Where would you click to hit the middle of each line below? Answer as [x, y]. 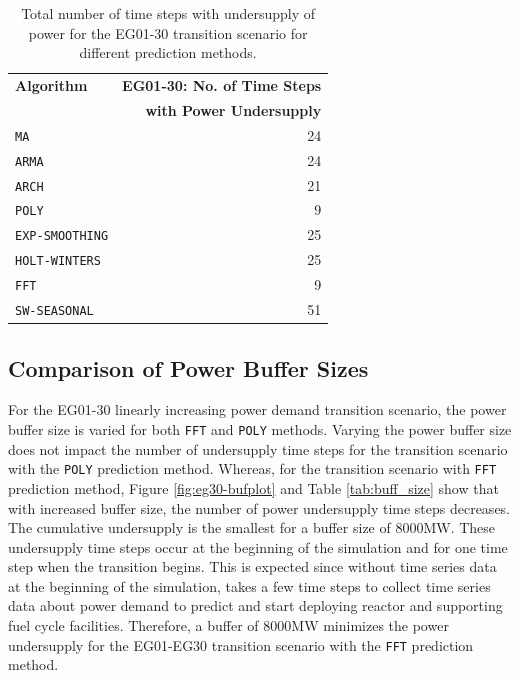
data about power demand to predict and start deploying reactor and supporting [255, 605]
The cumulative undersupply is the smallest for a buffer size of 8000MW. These [252, 527]
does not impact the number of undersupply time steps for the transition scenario [258, 448]
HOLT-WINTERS [58, 261]
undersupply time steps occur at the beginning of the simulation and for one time [258, 546]
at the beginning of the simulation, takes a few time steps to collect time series [249, 585]
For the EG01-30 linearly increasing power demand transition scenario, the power [257, 409]
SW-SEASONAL [54, 311]
